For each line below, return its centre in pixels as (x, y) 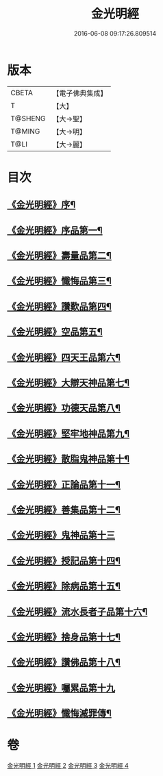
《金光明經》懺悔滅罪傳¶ (59, 713)
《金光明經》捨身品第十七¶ (64, 637)
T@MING (25, 131)
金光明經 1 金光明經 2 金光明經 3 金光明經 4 (68, 766)
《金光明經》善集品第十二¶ (64, 510)
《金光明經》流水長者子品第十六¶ (77, 611)
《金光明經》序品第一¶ (55, 230)
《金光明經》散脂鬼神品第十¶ (68, 459)
